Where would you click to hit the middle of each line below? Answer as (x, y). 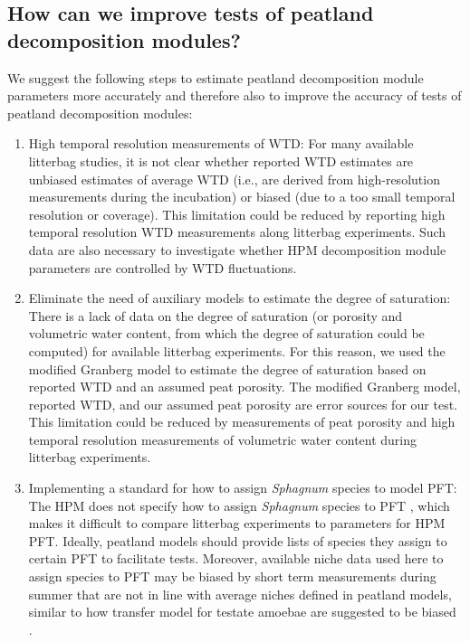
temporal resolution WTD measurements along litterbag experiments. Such (237, 232)
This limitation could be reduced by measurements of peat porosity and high (242, 422)
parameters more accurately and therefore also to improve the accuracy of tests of (235, 95)
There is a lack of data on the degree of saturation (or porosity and (216, 315)
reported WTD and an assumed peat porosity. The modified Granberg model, (245, 387)
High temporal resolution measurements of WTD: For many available (221, 143)
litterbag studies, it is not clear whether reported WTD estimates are (221, 160)
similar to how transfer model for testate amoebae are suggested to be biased (242, 612)
